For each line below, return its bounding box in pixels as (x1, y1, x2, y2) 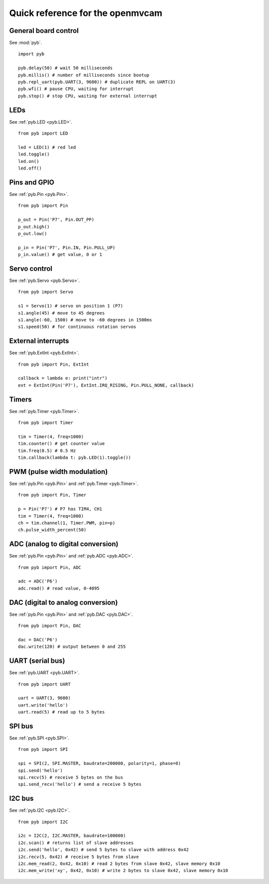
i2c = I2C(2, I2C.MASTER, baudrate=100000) (18, 833, 126, 839)
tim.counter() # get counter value (18, 441, 105, 446)
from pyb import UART (18, 681, 71, 687)
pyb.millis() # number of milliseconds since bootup (18, 72, 149, 78)
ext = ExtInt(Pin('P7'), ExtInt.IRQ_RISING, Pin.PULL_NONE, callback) (18, 382, 194, 388)
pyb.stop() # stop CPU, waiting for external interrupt (18, 93, 157, 99)
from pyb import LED (18, 131, 68, 137)
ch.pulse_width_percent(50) (18, 527, 87, 533)
